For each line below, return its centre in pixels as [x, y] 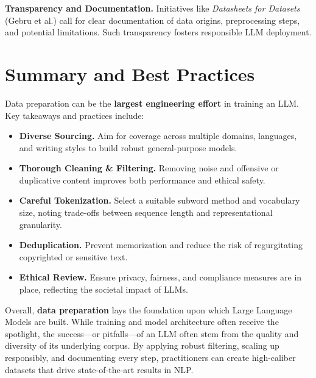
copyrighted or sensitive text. [73, 256]
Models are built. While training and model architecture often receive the [142, 322]
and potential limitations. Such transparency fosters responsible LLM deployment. [158, 32]
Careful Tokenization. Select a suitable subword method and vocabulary [160, 200]
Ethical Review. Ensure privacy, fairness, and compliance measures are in [160, 277]
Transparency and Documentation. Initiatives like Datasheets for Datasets [153, 8]
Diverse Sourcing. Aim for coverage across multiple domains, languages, [158, 136]
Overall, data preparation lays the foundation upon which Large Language [149, 309]
